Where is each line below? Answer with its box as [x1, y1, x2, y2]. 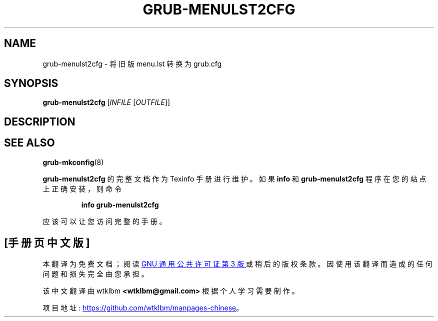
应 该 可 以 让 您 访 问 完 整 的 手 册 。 [42, 216, 166, 225]
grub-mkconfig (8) [42, 157, 104, 166]
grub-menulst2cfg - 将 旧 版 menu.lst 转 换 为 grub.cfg [42, 59, 222, 68]
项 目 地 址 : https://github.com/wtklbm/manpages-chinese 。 [42, 303, 243, 312]
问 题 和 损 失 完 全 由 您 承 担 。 [42, 269, 148, 278]
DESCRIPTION [4, 115, 75, 128]
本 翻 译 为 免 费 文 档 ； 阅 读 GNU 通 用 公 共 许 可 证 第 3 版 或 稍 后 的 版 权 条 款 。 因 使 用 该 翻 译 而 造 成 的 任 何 [42, 259, 432, 268]
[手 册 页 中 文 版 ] [4, 236, 90, 249]
